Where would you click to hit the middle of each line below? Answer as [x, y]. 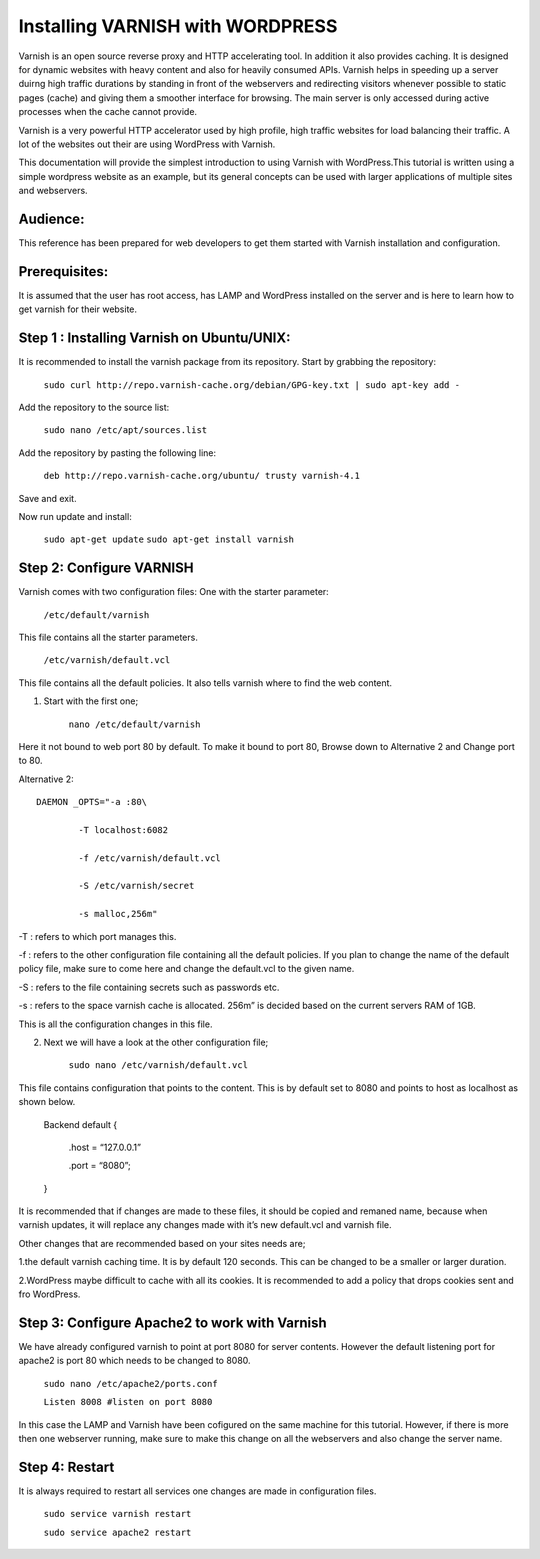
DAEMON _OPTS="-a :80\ [92, 802]
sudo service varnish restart [117, 1514]
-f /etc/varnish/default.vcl [150, 858]
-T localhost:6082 [123, 829]
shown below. [47, 1102]
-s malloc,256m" [118, 914]
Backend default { [80, 1124]
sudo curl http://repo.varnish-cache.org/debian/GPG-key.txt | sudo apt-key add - [251, 384]
